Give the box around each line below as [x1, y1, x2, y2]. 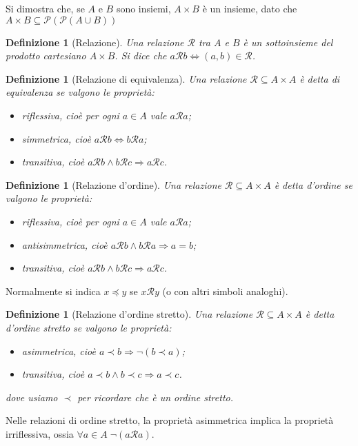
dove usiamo [6, 389, 58, 404]
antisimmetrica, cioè [21, 237, 108, 252]
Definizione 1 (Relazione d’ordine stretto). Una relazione [6, 307, 253, 321]
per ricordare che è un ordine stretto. [77, 389, 233, 404]
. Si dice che [115, 48, 167, 63]
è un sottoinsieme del [243, 34, 333, 49]
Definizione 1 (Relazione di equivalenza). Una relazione [6, 71, 247, 85]
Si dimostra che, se [6, 1, 85, 15]
